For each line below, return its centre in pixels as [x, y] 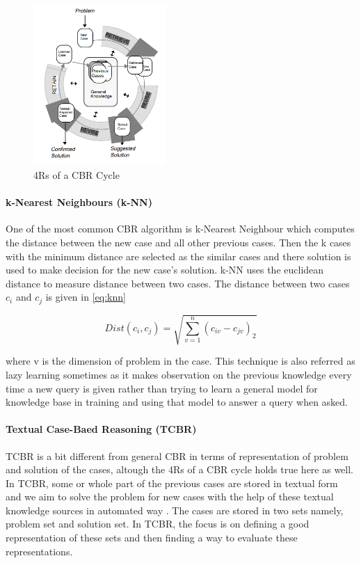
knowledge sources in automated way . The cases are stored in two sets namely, [175, 510]
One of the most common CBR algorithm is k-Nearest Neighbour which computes [180, 229]
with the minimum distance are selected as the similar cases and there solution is [178, 256]
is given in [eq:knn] [86, 297]
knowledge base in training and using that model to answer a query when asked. [177, 402]
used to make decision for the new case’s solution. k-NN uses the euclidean [165, 270]
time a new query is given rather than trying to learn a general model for [162, 388]
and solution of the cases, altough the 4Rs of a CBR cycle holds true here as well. [180, 469]
